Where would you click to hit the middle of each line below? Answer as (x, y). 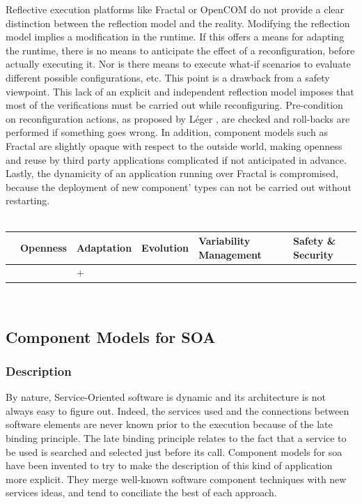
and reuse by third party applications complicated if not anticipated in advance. (176, 159)
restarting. (28, 200)
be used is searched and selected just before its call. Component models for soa (174, 451)
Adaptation (104, 247)
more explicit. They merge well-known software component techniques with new (176, 479)
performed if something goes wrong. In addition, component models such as (167, 132)
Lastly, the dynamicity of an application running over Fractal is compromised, (172, 173)
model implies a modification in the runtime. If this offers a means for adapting (175, 37)
